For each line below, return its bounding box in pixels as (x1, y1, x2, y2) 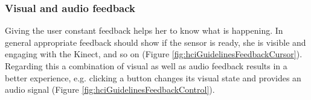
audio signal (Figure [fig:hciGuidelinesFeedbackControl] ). (5, 83, 215, 96)
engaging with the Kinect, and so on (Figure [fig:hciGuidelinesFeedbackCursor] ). (5, 48, 303, 60)
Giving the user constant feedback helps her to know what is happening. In (5, 24, 283, 37)
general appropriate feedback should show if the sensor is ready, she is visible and (5, 36, 306, 48)
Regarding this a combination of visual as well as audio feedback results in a (5, 60, 287, 72)
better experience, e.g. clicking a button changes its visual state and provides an (5, 71, 301, 84)
